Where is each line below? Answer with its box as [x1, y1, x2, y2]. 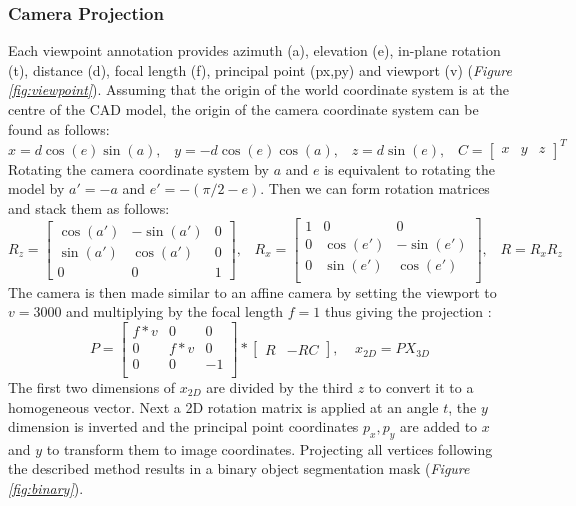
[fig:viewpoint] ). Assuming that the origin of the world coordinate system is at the [8, 79, 510, 100]
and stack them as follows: [8, 197, 170, 218]
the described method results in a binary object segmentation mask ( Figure [8, 458, 470, 479]
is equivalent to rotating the [324, 158, 495, 179]
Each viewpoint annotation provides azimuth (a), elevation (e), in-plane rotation [8, 40, 501, 61]
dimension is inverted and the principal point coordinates [8, 416, 359, 437]
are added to [400, 416, 478, 437]
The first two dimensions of [8, 376, 176, 397]
